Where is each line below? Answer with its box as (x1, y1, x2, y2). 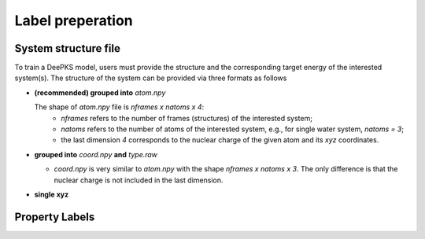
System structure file (14, 42, 121, 55)
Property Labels (14, 210, 95, 223)
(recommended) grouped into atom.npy (34, 87, 166, 97)
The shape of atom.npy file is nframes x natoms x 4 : (34, 102, 205, 112)
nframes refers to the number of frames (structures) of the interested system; (61, 113, 312, 123)
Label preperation (14, 12, 133, 29)
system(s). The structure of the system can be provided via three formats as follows (14, 73, 287, 83)
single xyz (34, 189, 69, 199)
